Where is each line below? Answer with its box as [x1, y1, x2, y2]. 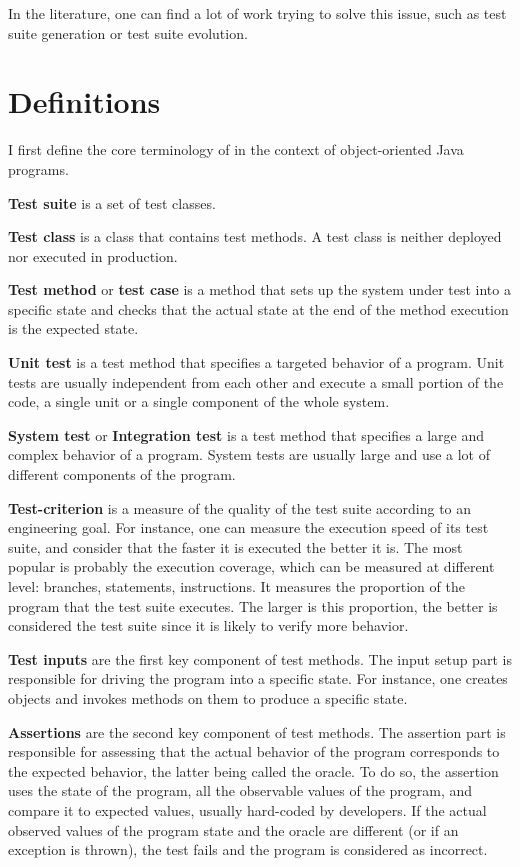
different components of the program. [8, 464, 236, 485]
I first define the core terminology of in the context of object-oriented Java [8, 139, 464, 160]
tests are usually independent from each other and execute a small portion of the [8, 371, 504, 392]
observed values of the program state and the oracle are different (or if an [8, 819, 459, 840]
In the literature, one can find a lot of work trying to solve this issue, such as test [8, 3, 507, 23]
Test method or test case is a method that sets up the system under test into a [8, 279, 511, 300]
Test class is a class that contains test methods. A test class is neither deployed [8, 226, 502, 247]
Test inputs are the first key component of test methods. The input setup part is [8, 648, 512, 669]
